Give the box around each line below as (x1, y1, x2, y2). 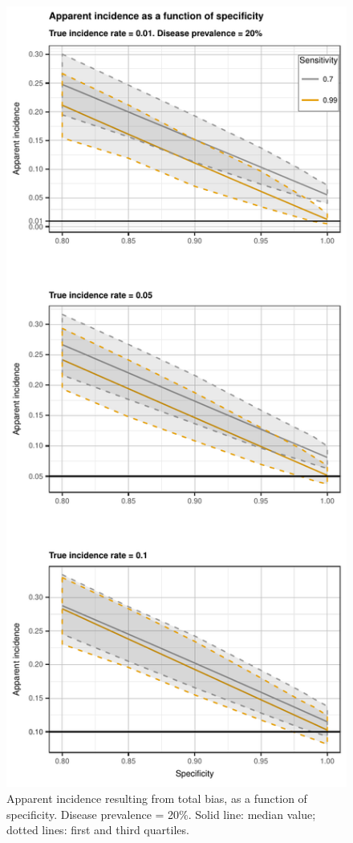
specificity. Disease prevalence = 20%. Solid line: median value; (6, 805, 316, 822)
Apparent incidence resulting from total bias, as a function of (6, 790, 307, 807)
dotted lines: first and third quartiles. (6, 821, 189, 838)
